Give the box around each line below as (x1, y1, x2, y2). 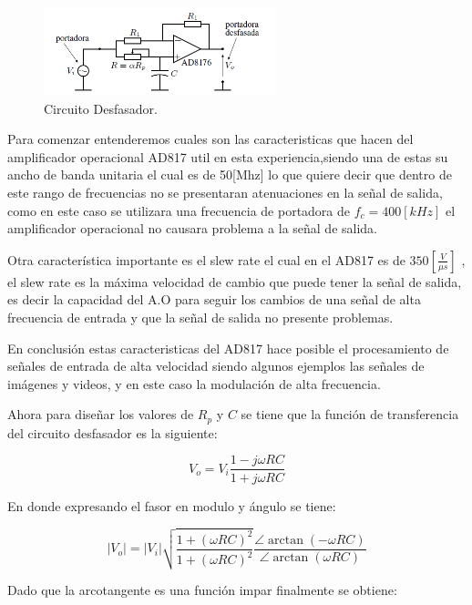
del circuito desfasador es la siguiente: (7, 423, 218, 442)
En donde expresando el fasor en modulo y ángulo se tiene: (7, 496, 336, 515)
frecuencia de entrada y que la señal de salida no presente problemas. (7, 308, 394, 327)
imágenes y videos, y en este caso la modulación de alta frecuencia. (7, 374, 381, 393)
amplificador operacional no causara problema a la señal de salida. (7, 219, 378, 238)
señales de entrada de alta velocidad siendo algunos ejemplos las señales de (7, 356, 425, 375)
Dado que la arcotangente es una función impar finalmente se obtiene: (7, 579, 397, 599)
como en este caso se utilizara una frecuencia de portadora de (7, 200, 351, 220)
